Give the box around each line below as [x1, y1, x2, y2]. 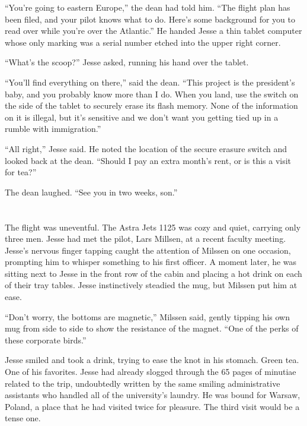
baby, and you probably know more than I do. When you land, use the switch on [5, 87, 299, 100]
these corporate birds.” [5, 333, 87, 346]
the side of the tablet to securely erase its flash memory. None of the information [5, 99, 298, 112]
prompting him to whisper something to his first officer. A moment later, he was [5, 255, 297, 268]
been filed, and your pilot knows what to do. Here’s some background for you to [5, 12, 296, 25]
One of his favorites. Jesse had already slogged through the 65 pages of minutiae [5, 365, 296, 378]
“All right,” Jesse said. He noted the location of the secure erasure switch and [5, 142, 287, 154]
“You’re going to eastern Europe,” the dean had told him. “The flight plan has [5, 1, 290, 13]
